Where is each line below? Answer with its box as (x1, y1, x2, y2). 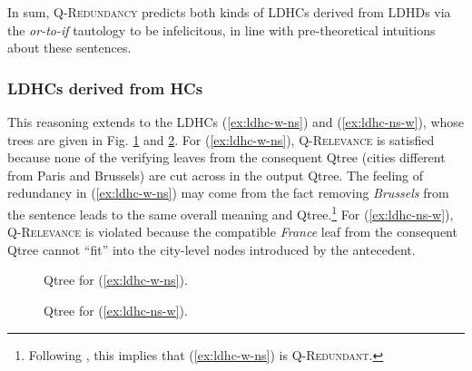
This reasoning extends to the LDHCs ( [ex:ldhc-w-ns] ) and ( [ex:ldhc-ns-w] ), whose (7, 112, 465, 131)
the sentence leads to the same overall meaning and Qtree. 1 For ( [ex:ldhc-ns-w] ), (7, 201, 454, 223)
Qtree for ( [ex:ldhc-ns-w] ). (44, 301, 188, 319)
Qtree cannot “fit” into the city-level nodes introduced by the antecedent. (7, 239, 416, 259)
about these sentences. (7, 38, 132, 57)
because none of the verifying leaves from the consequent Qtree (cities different (7, 148, 446, 167)
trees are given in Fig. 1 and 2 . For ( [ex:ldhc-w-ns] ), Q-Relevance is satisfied (7, 130, 435, 149)
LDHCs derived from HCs (7, 76, 203, 99)
